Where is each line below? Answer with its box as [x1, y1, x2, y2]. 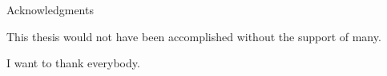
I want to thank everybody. [6, 55, 140, 71]
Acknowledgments [6, 2, 94, 17]
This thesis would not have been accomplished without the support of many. [6, 28, 381, 44]
